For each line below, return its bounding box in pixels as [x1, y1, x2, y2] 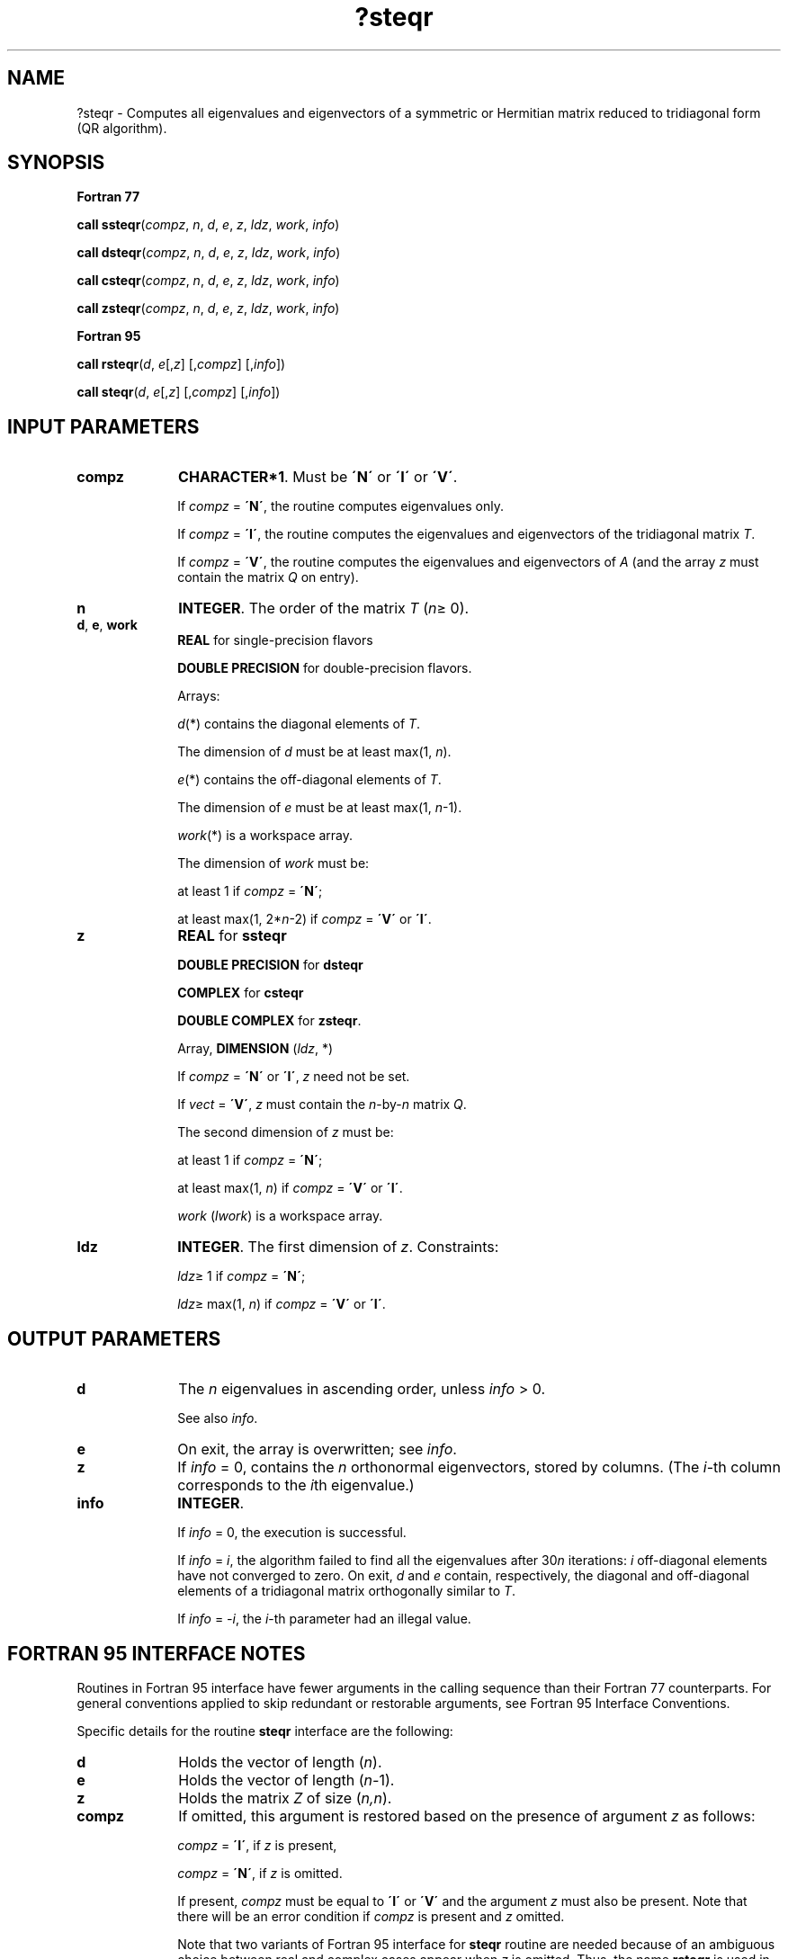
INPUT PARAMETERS [7, 415, 200, 438]
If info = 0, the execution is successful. [177, 1525, 407, 1541]
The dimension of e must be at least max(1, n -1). [177, 800, 462, 816]
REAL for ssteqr [177, 926, 287, 945]
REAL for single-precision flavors [177, 632, 373, 649]
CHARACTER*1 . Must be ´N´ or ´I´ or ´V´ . [178, 468, 458, 487]
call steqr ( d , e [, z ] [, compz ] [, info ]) [76, 384, 281, 400]
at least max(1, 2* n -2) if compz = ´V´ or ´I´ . [177, 911, 432, 927]
